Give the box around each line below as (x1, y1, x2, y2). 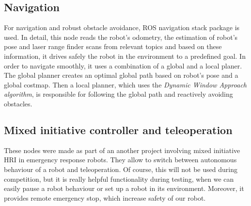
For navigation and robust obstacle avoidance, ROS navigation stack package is (4, 22, 240, 33)
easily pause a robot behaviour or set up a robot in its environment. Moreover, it (4, 183, 244, 193)
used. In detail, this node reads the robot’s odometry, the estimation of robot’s (4, 32, 238, 42)
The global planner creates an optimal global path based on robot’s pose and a (4, 70, 238, 80)
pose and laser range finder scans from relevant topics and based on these (4, 41, 222, 51)
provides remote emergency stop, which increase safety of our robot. (4, 192, 206, 203)
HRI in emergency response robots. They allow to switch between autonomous (4, 154, 237, 165)
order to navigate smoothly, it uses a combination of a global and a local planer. (4, 60, 242, 70)
